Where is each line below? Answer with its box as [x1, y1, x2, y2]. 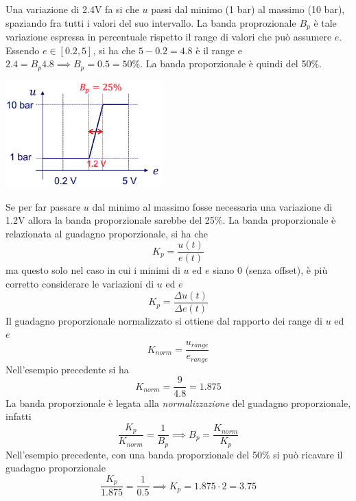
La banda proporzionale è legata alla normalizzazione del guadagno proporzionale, [5, 395, 351, 410]
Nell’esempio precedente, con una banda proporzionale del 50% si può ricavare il [5, 447, 343, 461]
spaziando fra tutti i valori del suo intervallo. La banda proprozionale [5, 15, 296, 30]
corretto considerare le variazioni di [5, 277, 154, 291]
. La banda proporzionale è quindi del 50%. [140, 56, 322, 71]
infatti [5, 409, 32, 423]
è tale [313, 15, 337, 30]
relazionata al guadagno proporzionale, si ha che [5, 226, 208, 240]
